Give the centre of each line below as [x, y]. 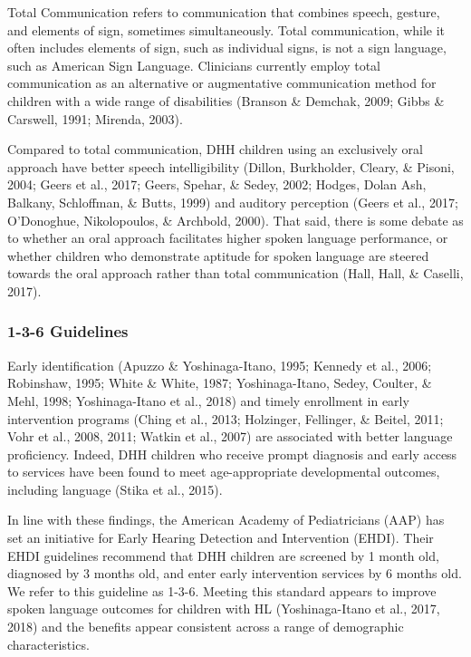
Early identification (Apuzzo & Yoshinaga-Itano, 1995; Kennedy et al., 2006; [220, 365]
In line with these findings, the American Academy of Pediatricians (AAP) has [226, 520]
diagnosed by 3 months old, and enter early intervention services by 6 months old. [235, 573]
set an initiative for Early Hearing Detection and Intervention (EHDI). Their [221, 538]
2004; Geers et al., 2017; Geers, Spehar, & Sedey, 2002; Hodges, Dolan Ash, [217, 184]
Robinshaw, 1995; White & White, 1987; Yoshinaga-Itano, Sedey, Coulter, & [220, 383]
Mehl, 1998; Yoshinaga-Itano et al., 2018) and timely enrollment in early [208, 400]
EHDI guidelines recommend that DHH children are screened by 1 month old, [223, 555]
